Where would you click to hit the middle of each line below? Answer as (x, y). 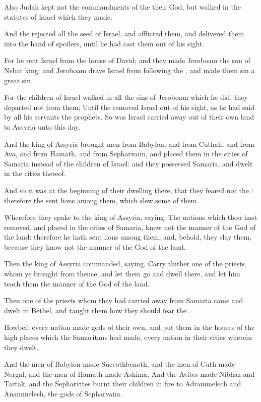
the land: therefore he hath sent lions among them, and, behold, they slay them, (128, 237)
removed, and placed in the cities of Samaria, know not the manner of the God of (130, 227)
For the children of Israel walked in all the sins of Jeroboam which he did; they (126, 97)
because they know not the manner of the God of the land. (95, 246)
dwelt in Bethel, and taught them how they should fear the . (97, 310)
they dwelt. (21, 347)
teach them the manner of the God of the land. (77, 283)
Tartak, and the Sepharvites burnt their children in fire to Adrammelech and (123, 384)
